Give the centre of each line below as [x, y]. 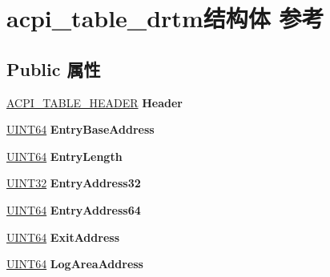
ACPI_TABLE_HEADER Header [95, 102]
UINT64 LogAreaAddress [75, 264]
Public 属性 [54, 68]
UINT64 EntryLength [64, 156]
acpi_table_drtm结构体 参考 [165, 18]
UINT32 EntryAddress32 [74, 183]
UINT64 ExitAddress [63, 237]
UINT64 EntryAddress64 [74, 209]
